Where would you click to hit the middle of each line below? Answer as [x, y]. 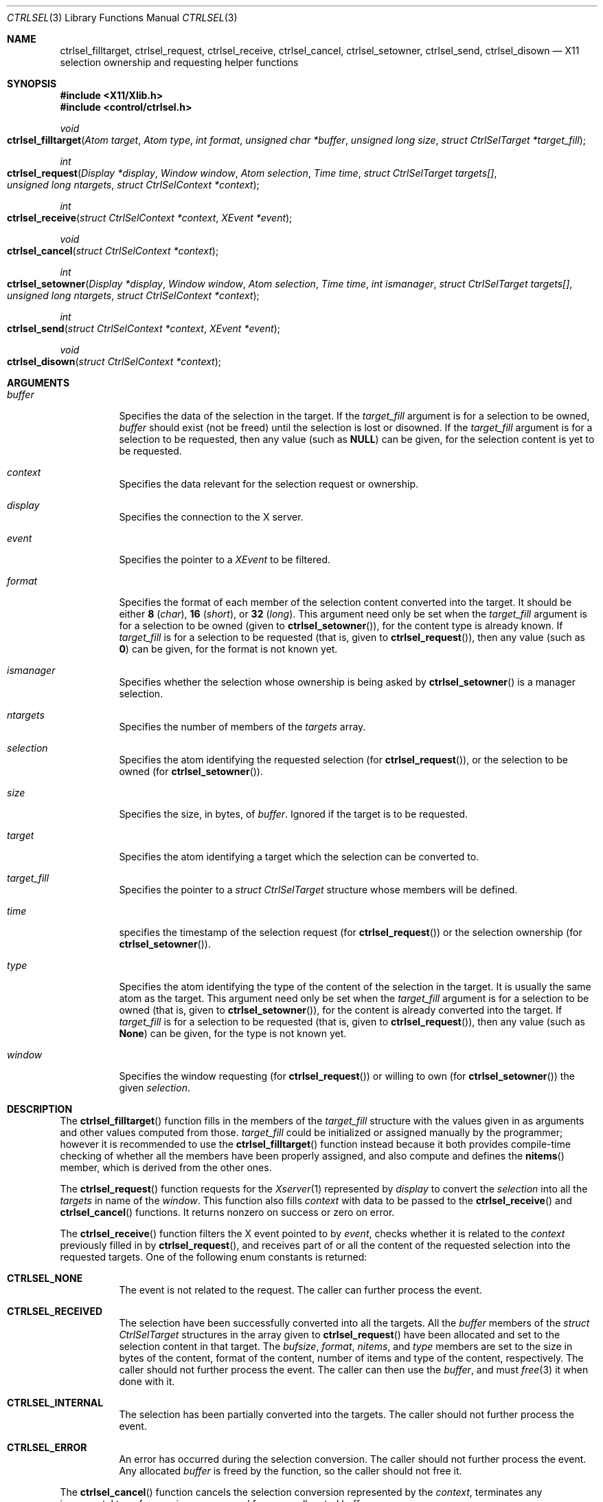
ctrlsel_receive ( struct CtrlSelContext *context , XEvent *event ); [150, 218]
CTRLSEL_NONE [45, 1278]
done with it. [147, 1381]
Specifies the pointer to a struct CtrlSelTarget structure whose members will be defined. [318, 890]
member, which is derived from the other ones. [166, 1167]
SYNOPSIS [32, 84]
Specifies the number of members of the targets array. [242, 727]
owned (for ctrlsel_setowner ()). [191, 771]
